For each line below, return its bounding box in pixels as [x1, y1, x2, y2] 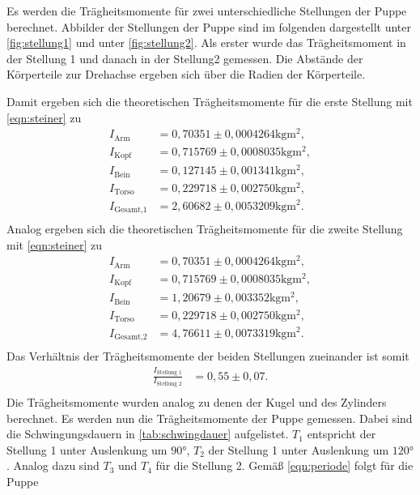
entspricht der [307, 425, 376, 442]
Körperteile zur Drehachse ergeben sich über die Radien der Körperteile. [6, 66, 366, 83]
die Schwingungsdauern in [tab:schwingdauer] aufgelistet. [6, 425, 289, 442]
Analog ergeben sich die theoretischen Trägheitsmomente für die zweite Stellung [6, 220, 403, 237]
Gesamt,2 [114, 332, 147, 341]
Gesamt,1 [114, 205, 147, 214]
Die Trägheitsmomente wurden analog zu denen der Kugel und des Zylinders [6, 394, 387, 411]
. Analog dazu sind [6, 457, 100, 474]
